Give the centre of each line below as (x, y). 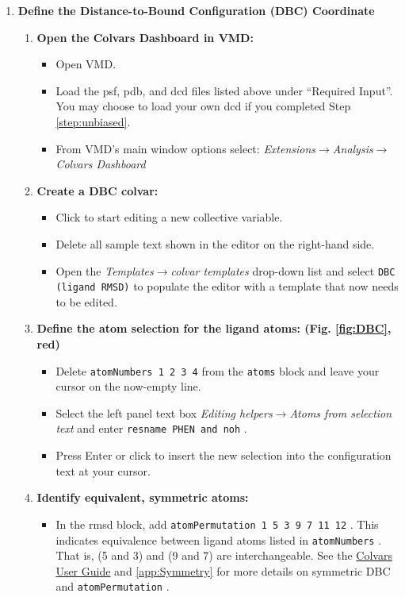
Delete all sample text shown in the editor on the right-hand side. (215, 243)
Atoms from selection (341, 412)
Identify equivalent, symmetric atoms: (143, 497)
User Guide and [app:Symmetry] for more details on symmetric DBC (223, 570)
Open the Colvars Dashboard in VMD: (145, 37)
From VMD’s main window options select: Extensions (186, 148)
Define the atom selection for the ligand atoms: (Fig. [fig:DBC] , (214, 328)
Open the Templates (105, 270)
